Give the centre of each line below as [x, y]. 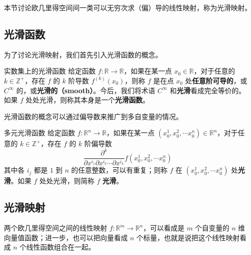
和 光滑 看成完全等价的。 [208, 90]
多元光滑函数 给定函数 [40, 133]
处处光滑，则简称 [67, 181]
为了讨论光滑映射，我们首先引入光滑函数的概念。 [83, 54]
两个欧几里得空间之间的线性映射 [56, 228]
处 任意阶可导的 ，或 [216, 80]
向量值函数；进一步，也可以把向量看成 [66, 237]
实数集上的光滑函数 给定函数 [50, 71]
